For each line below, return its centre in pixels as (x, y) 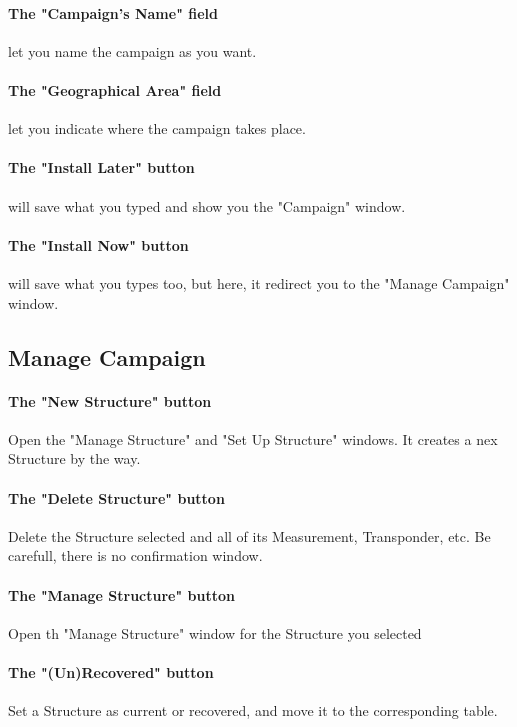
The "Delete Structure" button (116, 497)
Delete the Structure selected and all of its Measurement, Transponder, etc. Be (249, 535)
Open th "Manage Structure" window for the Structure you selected (215, 632)
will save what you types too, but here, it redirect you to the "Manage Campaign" (259, 282)
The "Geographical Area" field (115, 89)
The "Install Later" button (101, 167)
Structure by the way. (74, 458)
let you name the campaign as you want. (132, 50)
